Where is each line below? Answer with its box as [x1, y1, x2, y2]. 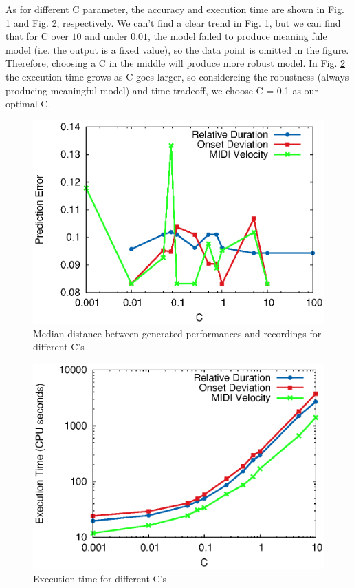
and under [85, 29, 128, 43]
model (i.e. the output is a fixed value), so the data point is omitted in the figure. [5, 42, 349, 56]
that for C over [5, 29, 69, 43]
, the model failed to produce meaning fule [148, 29, 327, 43]
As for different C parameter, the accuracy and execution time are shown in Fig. [5, 2, 344, 16]
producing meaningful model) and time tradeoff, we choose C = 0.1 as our [5, 83, 318, 97]
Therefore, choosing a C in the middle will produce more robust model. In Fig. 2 [5, 56, 346, 70]
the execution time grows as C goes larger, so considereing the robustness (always [5, 69, 349, 83]
